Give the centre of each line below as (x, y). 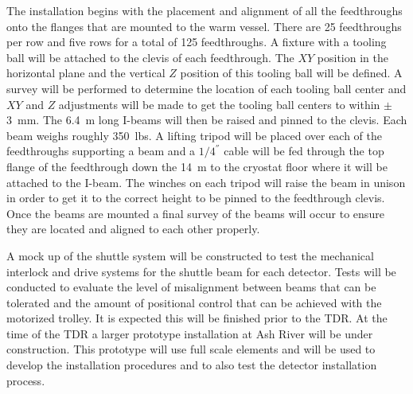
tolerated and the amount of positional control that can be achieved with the (194, 302)
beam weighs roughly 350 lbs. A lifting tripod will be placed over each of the (195, 135)
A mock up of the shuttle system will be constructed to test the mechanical (190, 255)
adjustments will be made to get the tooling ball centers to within (219, 104)
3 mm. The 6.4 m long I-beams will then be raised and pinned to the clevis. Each (207, 120)
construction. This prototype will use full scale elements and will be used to (191, 349)
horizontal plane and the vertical (86, 73)
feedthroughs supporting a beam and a (101, 151)
